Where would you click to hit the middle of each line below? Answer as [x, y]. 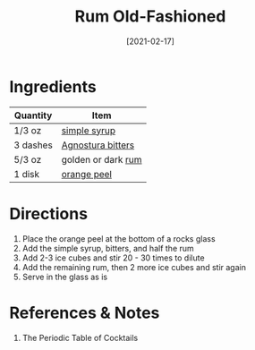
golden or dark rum [102, 159]
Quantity [33, 115]
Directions [48, 213]
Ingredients [53, 86]
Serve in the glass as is [65, 277]
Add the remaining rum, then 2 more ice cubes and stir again [134, 267]
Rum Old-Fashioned [150, 17]
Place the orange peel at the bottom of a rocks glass [119, 238]
